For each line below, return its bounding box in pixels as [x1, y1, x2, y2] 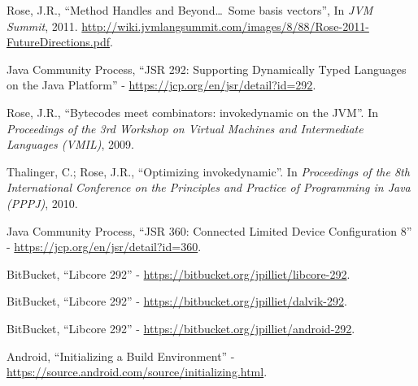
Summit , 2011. [7, 17, 78, 34]
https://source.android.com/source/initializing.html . [7, 363, 268, 380]
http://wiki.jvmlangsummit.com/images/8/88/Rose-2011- [81, 17, 369, 34]
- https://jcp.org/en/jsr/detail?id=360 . [7, 238, 202, 255]
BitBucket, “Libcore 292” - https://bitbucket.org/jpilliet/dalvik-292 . [7, 293, 347, 310]
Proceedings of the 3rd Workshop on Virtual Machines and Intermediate [7, 119, 364, 137]
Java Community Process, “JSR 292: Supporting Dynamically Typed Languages [7, 60, 407, 77]
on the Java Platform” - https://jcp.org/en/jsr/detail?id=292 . [7, 76, 316, 93]
